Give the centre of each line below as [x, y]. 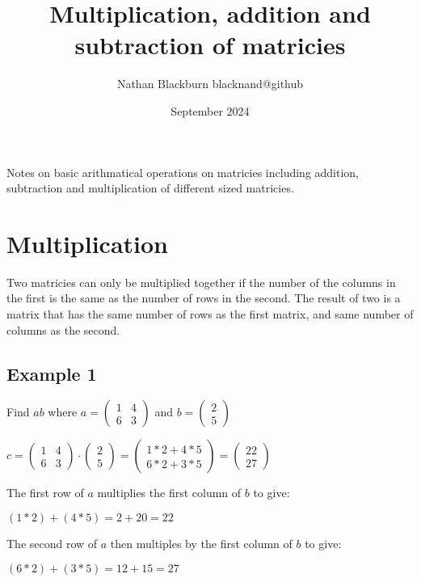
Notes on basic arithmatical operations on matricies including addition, [183, 172]
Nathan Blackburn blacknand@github [210, 84]
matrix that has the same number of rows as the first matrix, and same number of [210, 314]
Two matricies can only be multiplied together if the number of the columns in [201, 282]
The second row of [52, 543]
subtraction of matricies [210, 45]
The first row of [45, 493]
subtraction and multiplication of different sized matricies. [150, 188]
